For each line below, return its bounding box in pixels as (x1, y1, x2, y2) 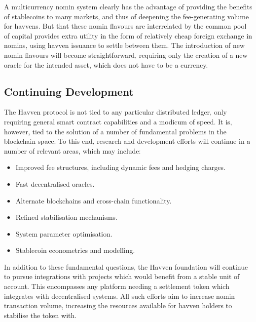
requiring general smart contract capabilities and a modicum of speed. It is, (4, 116, 232, 126)
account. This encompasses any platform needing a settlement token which (4, 281, 229, 291)
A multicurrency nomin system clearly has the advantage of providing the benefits (4, 1, 253, 11)
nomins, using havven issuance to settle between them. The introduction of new (4, 40, 245, 50)
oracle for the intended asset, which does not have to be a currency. (4, 59, 208, 70)
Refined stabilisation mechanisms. (15, 212, 118, 222)
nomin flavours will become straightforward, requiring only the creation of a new (4, 49, 248, 60)
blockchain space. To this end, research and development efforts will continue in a (4, 136, 251, 146)
